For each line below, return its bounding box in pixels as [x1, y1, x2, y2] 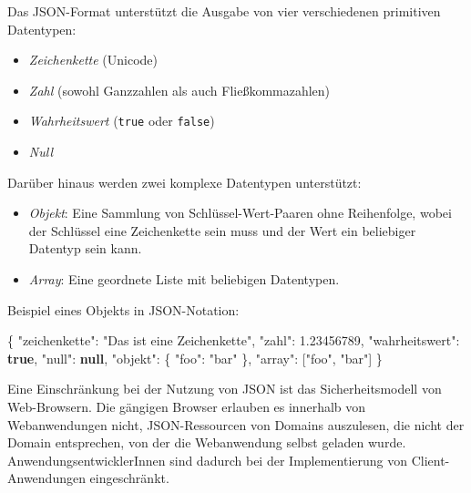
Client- [411, 450, 450, 469]
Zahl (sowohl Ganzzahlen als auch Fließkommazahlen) [28, 80, 331, 99]
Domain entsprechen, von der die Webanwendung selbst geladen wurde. [7, 433, 406, 452]
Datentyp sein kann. [28, 239, 142, 258]
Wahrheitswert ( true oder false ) [28, 111, 215, 130]
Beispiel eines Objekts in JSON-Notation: [7, 300, 240, 319]
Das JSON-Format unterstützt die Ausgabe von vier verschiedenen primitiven [7, 2, 441, 20]
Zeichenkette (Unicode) [28, 50, 158, 69]
